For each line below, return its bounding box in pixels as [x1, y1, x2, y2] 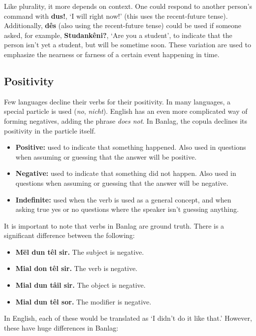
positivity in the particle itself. [4, 125, 96, 135]
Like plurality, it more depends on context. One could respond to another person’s [4, 1, 252, 11]
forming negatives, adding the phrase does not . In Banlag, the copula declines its [4, 115, 247, 126]
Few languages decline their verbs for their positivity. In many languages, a [4, 96, 230, 106]
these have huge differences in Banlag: [4, 322, 119, 333]
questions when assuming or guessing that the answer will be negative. [15, 177, 228, 188]
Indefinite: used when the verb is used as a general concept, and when [15, 194, 231, 204]
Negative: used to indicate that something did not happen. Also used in [15, 168, 236, 178]
